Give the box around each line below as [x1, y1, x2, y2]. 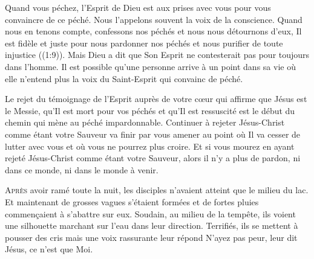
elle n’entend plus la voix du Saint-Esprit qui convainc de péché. [5, 72, 243, 85]
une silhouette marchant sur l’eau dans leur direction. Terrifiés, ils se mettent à [5, 219, 298, 232]
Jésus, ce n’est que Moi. [5, 243, 93, 255]
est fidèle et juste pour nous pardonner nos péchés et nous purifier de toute [5, 36, 283, 49]
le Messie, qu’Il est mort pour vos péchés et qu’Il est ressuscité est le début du [5, 104, 295, 117]
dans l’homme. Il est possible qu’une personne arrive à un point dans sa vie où [5, 60, 296, 72]
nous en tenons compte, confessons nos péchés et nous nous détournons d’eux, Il [5, 25, 302, 37]
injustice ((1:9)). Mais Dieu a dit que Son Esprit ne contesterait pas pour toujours [5, 48, 310, 61]
